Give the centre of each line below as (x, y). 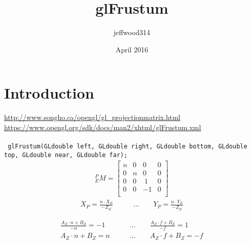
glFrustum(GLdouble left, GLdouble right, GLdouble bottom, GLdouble (128, 147)
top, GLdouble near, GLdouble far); (66, 155)
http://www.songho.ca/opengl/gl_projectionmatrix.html (92, 117)
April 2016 (132, 49)
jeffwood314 (132, 32)
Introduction (49, 93)
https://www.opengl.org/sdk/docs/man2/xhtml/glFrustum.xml (103, 127)
